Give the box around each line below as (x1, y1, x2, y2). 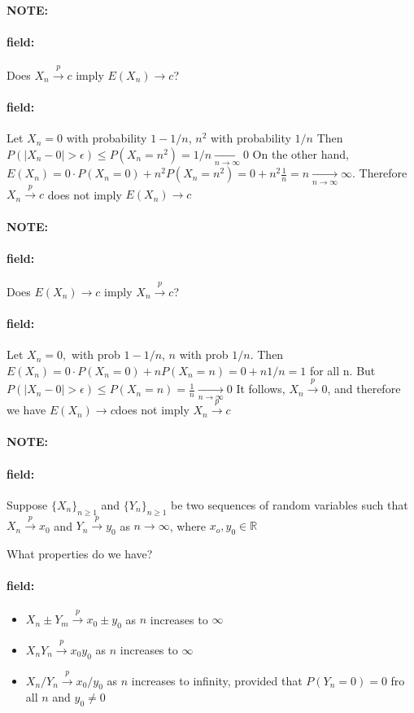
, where (169, 517, 207, 534)
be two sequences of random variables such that (171, 496, 408, 513)
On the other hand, (252, 145, 349, 162)
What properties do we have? (7, 545, 153, 562)
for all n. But (309, 361, 376, 378)
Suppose (7, 496, 48, 513)
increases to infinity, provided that (131, 671, 303, 689)
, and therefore (327, 380, 401, 397)
